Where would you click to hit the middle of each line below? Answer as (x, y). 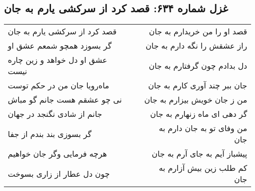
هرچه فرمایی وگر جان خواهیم (57, 154)
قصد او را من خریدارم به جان (198, 31)
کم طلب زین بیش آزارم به (203, 168)
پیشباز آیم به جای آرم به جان (199, 154)
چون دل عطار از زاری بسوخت (59, 173)
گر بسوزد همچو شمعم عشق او (60, 46)
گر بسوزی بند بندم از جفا (50, 134)
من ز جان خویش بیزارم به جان (196, 100)
